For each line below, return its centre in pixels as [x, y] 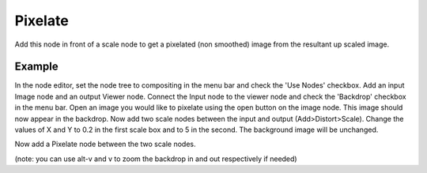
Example [36, 67]
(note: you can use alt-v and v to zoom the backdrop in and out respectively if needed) [156, 159]
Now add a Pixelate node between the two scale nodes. [106, 144]
